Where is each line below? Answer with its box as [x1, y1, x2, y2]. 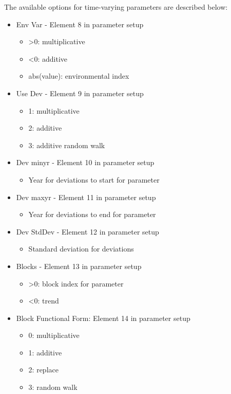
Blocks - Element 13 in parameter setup [16, 260, 142, 271]
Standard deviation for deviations [28, 243, 134, 254]
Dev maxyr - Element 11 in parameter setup [16, 191, 156, 202]
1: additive [28, 347, 62, 357]
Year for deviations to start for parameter [28, 174, 160, 185]
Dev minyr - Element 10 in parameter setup [16, 157, 155, 168]
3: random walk [28, 382, 78, 392]
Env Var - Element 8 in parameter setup [16, 19, 144, 29]
